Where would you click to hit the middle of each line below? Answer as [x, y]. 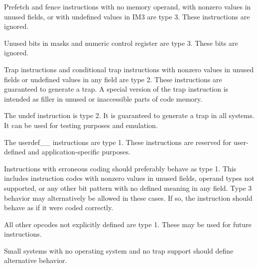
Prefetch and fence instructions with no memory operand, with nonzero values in [128, 6]
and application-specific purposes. [79, 152]
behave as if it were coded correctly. [59, 207]
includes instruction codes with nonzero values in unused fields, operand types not [129, 178]
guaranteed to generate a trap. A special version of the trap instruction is [116, 89]
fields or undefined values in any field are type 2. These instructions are [113, 79]
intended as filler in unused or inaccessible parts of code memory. [103, 98]
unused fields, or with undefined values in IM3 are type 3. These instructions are [127, 16]
